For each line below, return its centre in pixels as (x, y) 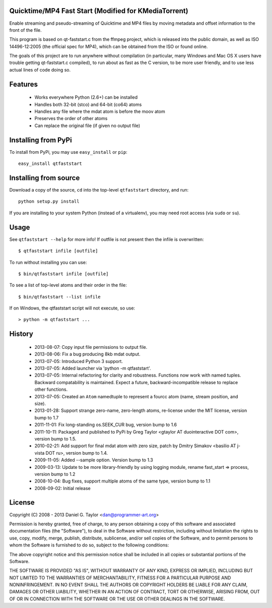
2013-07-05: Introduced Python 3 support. (79, 361)
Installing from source (45, 178)
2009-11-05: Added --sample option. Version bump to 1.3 (94, 460)
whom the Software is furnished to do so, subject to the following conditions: (89, 545)
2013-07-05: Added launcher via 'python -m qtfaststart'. (93, 369)
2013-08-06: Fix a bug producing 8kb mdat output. (87, 354)
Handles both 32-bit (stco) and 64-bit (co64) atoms (88, 104)
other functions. (51, 389)
